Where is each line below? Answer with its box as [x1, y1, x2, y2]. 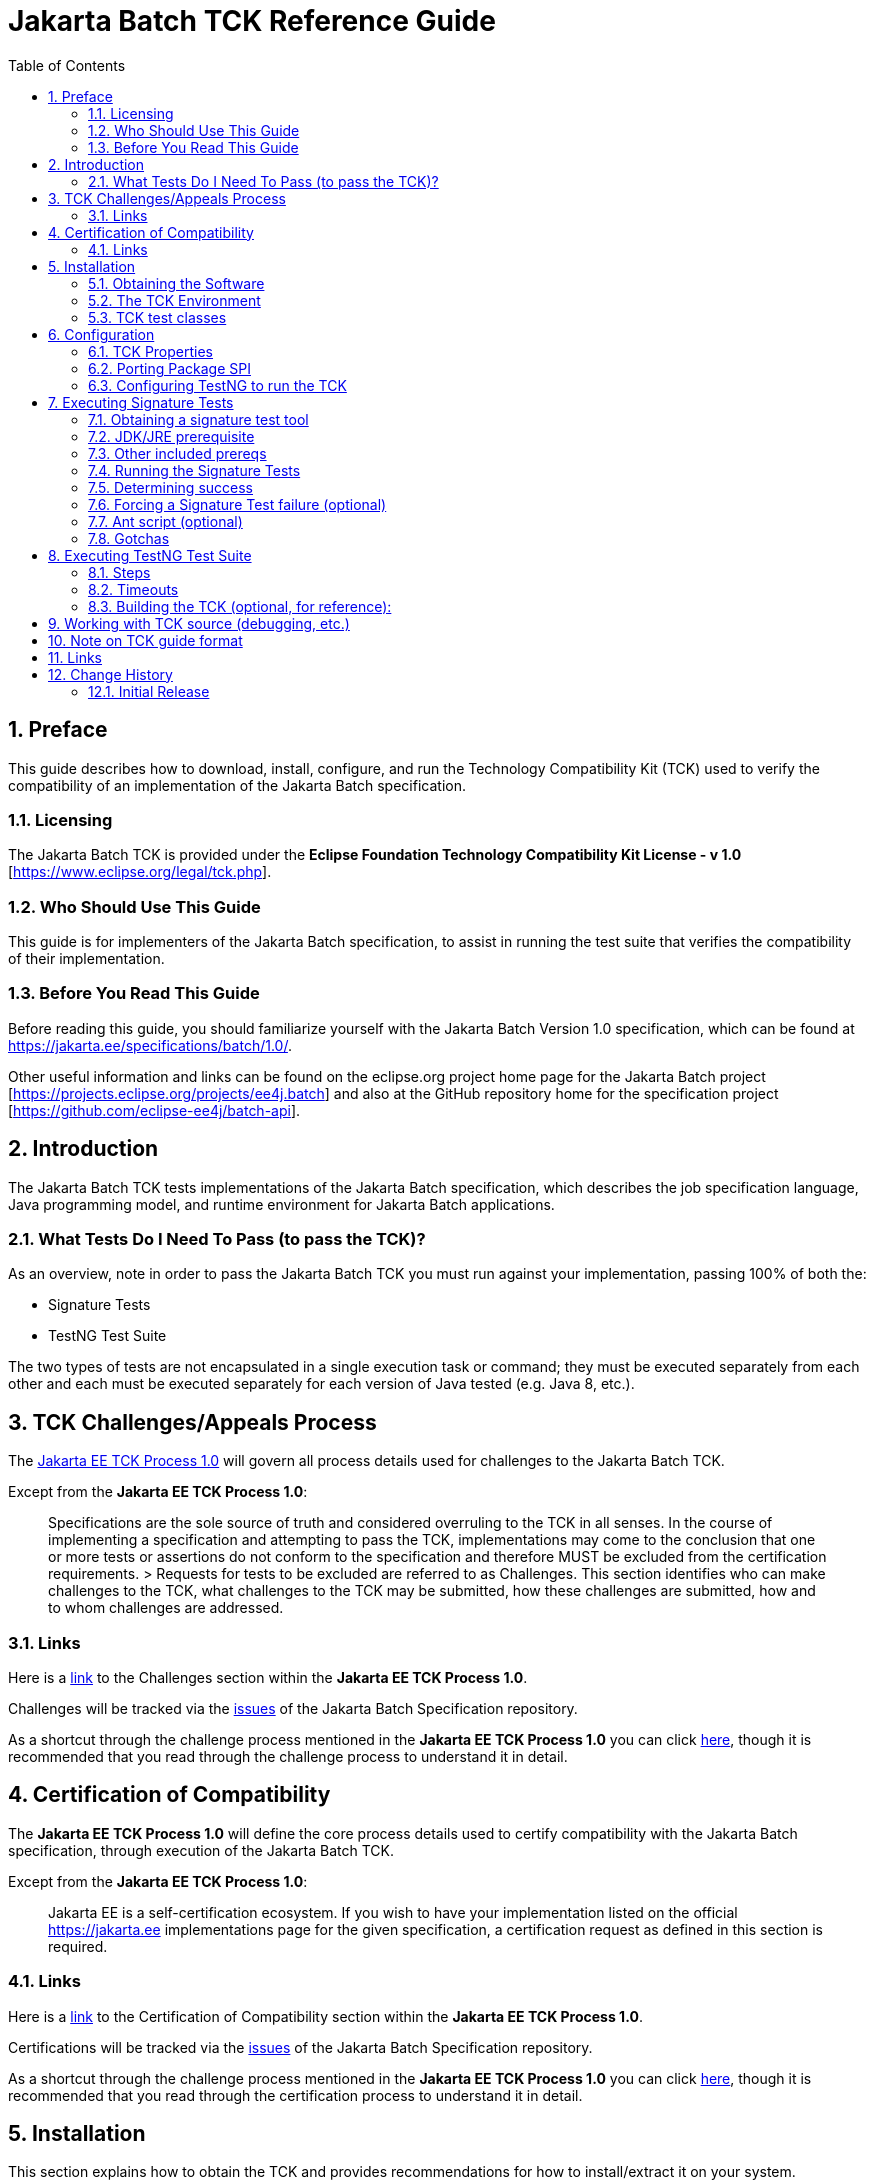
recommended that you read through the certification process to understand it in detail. [8, 2086, 583, 2104]
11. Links [48, 648, 103, 666]
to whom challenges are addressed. [48, 1599, 284, 1617]
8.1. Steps [88, 563, 151, 581]
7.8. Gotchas [88, 529, 170, 547]
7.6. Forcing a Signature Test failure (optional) [88, 495, 387, 513]
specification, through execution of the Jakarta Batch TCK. [8, 1841, 395, 1859]
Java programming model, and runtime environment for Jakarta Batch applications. [8, 1195, 555, 1213]
